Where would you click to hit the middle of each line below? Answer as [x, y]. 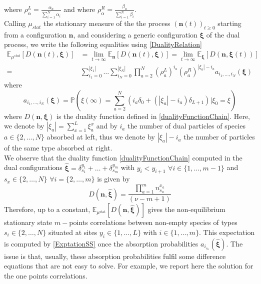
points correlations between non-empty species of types [153, 222]
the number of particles [219, 137]
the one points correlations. [46, 275]
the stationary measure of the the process [107, 23]
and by [107, 126]
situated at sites [73, 232]
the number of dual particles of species [186, 126]
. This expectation [227, 232]
